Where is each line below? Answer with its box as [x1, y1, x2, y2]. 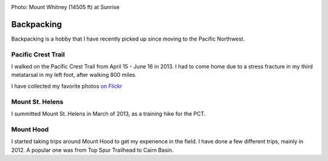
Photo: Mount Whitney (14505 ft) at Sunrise [11, 4, 120, 10]
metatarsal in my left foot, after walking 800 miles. [11, 71, 137, 79]
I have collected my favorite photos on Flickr [11, 82, 123, 90]
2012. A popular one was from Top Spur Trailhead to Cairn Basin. [11, 146, 174, 154]
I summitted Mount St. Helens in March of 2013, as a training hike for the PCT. [11, 110, 206, 117]
